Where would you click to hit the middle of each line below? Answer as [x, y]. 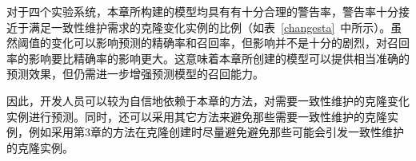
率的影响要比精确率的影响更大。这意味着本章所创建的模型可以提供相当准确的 [208, 58]
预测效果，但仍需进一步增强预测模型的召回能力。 [135, 74]
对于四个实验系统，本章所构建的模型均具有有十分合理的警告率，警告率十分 [202, 11]
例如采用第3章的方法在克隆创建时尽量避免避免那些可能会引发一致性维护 [216, 132]
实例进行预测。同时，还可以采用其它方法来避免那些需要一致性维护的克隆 [197, 116]
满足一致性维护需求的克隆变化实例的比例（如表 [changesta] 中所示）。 [210, 27]
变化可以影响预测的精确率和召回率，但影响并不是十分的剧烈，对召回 [230, 43]
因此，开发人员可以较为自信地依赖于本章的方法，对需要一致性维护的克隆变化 [208, 100]
